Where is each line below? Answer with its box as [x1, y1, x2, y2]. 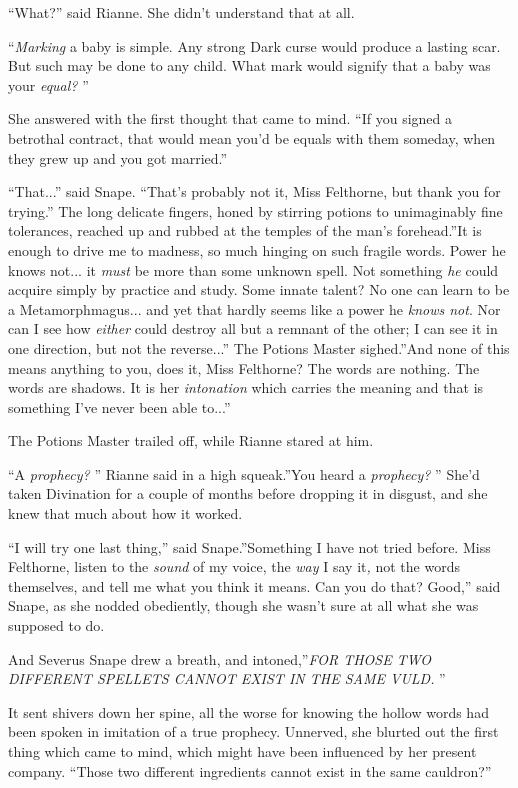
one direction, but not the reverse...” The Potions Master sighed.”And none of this [8, 337, 510, 358]
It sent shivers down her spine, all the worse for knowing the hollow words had [8, 701, 489, 722]
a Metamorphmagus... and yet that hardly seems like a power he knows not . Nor [8, 298, 501, 319]
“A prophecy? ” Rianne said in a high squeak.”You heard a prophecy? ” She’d [8, 463, 480, 484]
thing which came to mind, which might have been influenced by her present [8, 741, 477, 761]
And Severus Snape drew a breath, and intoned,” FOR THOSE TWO [8, 648, 432, 669]
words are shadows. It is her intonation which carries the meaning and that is [8, 377, 484, 398]
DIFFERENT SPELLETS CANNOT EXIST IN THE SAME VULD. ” [8, 668, 446, 689]
